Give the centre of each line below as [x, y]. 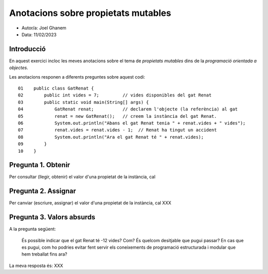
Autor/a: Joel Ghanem [44, 28]
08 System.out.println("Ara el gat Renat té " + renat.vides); [111, 137]
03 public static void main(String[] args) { [83, 102]
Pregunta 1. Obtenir [40, 165]
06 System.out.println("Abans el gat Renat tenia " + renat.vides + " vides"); [132, 123]
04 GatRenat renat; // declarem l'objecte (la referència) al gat [128, 109]
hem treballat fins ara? [44, 254]
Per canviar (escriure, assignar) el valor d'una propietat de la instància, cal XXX [90, 203]
